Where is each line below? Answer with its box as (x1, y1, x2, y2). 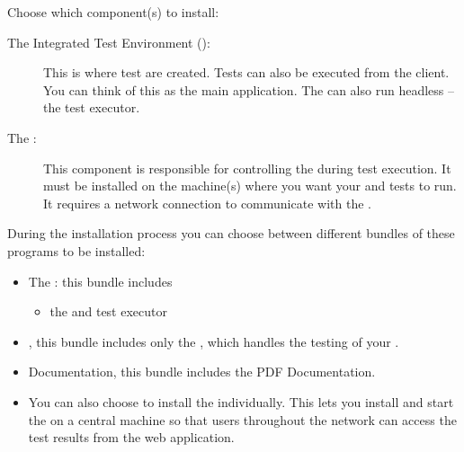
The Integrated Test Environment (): (7, 32, 210, 51)
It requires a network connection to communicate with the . (43, 193, 371, 212)
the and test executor (49, 302, 167, 321)
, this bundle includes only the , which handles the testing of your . (28, 332, 399, 350)
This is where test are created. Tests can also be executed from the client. (43, 63, 450, 82)
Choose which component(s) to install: (7, 3, 219, 21)
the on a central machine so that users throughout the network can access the (28, 410, 457, 429)
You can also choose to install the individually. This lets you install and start (28, 392, 454, 411)
